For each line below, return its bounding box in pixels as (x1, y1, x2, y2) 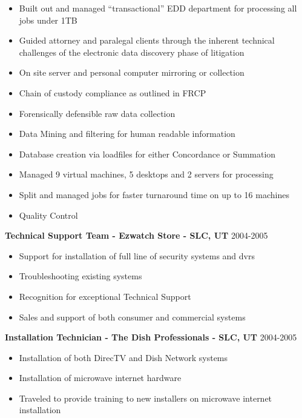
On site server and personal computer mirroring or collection (19, 66, 245, 79)
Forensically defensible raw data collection (19, 107, 176, 119)
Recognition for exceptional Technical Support (19, 290, 191, 302)
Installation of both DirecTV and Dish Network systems (19, 351, 228, 363)
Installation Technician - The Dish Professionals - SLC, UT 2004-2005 (5, 331, 297, 343)
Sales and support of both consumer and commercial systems (19, 310, 246, 323)
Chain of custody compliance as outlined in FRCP (19, 86, 206, 99)
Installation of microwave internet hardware (19, 371, 182, 384)
